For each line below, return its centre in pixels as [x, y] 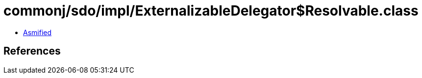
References [32, 51]
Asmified [37, 32]
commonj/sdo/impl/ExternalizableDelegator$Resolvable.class [211, 11]
